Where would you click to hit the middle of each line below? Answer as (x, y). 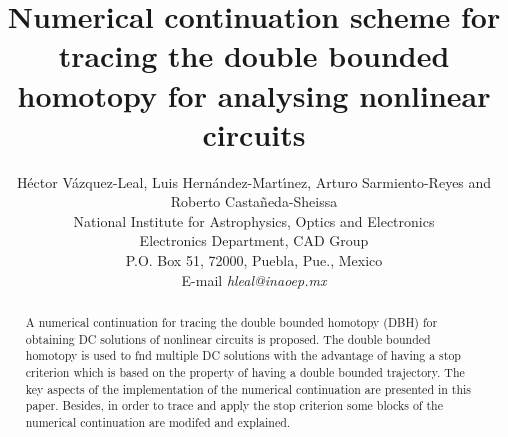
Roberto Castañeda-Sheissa (254, 201)
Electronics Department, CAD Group (254, 240)
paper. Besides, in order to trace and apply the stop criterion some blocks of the (234, 405)
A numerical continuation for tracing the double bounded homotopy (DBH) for (231, 322)
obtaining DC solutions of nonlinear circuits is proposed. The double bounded (228, 338)
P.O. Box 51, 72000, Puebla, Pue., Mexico (254, 260)
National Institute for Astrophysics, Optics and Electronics (254, 220)
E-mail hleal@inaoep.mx (254, 279)
